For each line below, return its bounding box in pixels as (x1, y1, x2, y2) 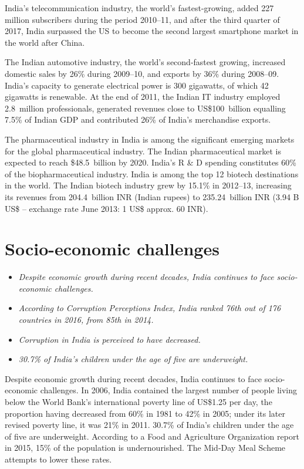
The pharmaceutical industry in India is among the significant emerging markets (5, 133, 295, 145)
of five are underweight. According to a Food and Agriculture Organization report (5, 430, 299, 442)
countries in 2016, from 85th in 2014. (18, 313, 154, 325)
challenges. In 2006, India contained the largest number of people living (40, 384, 298, 396)
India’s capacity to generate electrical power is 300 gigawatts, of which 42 (5, 79, 269, 91)
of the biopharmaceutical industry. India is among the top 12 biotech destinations (5, 167, 299, 180)
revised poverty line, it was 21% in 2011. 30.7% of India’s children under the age (5, 419, 294, 431)
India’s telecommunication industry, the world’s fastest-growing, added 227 (5, 2, 274, 14)
